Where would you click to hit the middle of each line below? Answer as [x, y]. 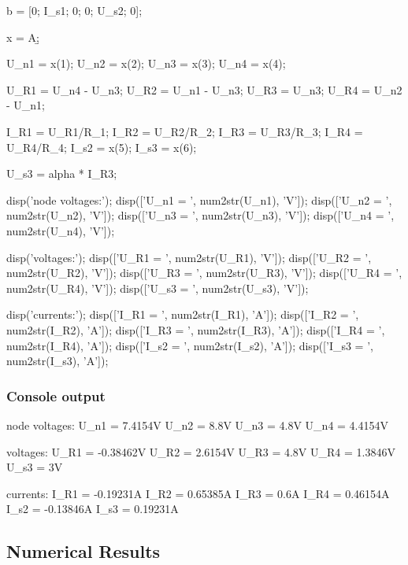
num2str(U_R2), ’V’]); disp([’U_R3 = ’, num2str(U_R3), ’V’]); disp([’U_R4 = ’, [204, 273]
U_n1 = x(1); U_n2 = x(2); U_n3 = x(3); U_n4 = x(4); [146, 63]
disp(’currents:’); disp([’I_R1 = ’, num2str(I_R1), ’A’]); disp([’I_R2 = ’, [183, 314]
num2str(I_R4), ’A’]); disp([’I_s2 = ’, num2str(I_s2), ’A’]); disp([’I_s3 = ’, [190, 345]
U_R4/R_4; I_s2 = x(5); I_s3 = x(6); [102, 147]
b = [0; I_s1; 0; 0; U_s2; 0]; [74, 10]
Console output [56, 395]
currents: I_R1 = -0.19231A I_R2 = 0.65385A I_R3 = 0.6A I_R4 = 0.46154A [198, 493]
